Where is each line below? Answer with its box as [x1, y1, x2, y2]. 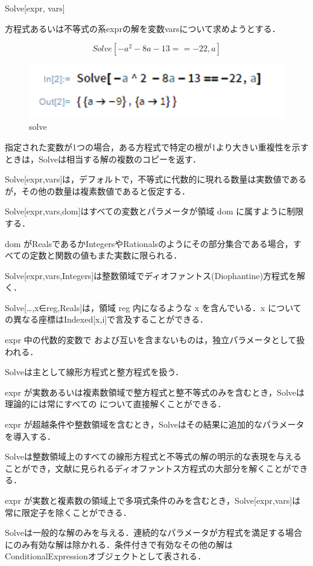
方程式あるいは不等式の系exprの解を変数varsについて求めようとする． [5, 22, 280, 34]
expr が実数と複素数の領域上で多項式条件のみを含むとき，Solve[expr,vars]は [5, 494, 301, 506]
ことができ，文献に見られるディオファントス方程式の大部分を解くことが [5, 461, 291, 474]
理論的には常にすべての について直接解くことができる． [5, 397, 226, 410]
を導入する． [5, 429, 55, 442]
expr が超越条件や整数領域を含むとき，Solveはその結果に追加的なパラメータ [5, 418, 305, 431]
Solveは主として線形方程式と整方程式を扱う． [5, 365, 184, 378]
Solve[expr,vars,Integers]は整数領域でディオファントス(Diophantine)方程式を [5, 269, 297, 281]
